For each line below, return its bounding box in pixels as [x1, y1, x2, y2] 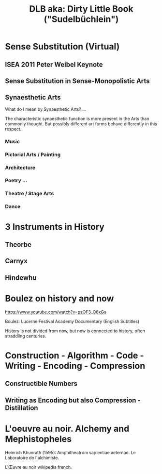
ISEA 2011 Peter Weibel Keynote [5, 60, 103, 68]
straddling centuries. [5, 333, 46, 339]
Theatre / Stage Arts [5, 190, 54, 197]
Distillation [5, 404, 38, 412]
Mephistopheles [5, 433, 72, 444]
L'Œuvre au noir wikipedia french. [5, 464, 72, 470]
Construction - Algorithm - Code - [5, 350, 144, 361]
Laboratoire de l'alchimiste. [5, 455, 59, 460]
